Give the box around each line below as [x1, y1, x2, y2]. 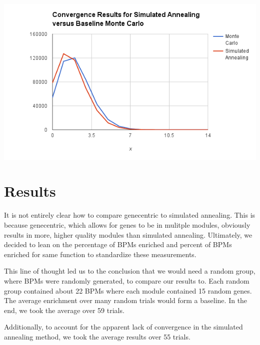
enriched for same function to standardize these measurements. [4, 249, 196, 259]
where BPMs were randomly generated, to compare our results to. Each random [4, 275, 249, 286]
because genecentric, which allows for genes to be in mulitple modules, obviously [4, 219, 250, 230]
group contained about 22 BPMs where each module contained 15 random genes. [4, 285, 252, 296]
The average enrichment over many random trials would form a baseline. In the [4, 295, 247, 306]
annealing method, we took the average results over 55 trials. [4, 331, 190, 342]
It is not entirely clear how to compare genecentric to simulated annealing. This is [4, 210, 255, 220]
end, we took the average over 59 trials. [4, 305, 124, 315]
